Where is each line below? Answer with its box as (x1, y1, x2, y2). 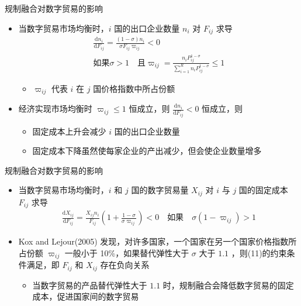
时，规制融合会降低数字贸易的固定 (162, 279, 294, 291)
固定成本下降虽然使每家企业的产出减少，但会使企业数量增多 (32, 145, 262, 157)
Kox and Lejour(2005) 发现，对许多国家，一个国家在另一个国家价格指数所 (18, 235, 297, 247)
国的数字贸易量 (131, 184, 189, 196)
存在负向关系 (100, 259, 150, 271)
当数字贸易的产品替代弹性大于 (32, 279, 147, 291)
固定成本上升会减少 (32, 125, 106, 137)
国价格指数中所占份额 (93, 82, 175, 94)
